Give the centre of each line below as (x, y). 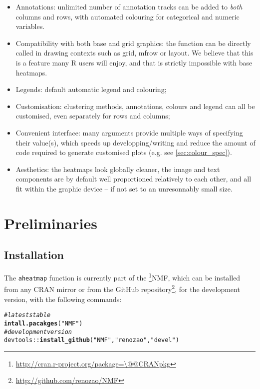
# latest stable (27, 315)
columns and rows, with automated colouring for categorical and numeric (128, 16)
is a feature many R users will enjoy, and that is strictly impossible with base (134, 62)
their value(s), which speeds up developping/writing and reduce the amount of (135, 142)
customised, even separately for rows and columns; (93, 116)
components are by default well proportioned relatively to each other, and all (133, 179)
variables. (30, 26)
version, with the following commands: (63, 299)
